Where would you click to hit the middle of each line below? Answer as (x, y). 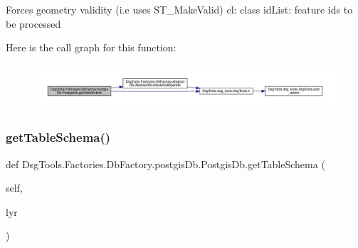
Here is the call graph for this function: (91, 47)
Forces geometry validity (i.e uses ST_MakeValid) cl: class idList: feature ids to (179, 9)
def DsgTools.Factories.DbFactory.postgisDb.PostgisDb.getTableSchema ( (165, 164)
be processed (33, 23)
